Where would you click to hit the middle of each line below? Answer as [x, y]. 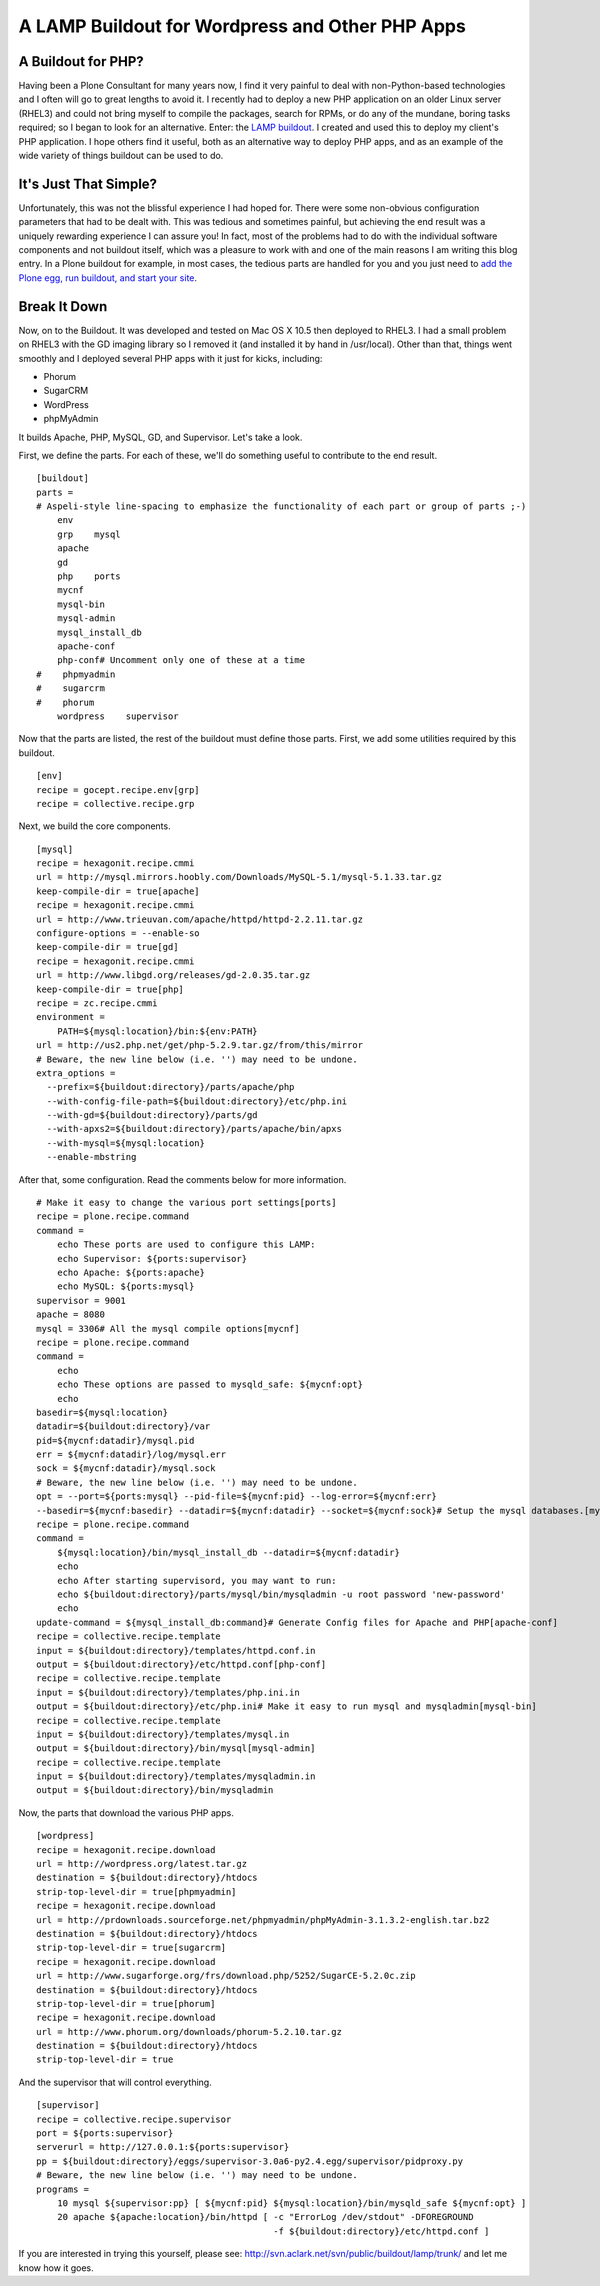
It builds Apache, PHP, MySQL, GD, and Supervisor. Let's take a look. [160, 437]
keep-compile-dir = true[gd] [107, 947]
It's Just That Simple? [88, 183]
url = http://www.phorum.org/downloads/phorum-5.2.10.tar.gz [189, 2031]
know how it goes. [56, 2267]
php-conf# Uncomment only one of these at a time [180, 660]
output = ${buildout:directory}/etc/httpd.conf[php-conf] [181, 1664]
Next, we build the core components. [94, 826]
